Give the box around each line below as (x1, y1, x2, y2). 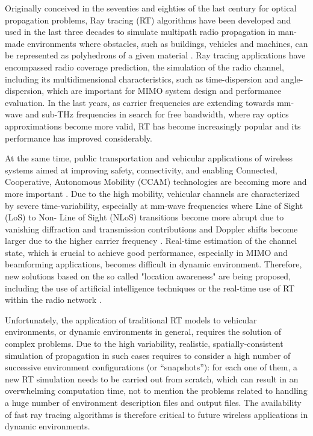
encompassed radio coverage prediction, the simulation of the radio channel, (5, 60, 284, 73)
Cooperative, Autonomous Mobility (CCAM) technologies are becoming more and (5, 175, 307, 188)
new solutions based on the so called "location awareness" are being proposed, (5, 270, 291, 282)
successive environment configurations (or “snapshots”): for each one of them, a (5, 361, 297, 373)
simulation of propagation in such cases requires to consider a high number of (5, 349, 291, 361)
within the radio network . (5, 293, 102, 306)
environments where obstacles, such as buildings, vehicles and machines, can (27, 37, 308, 49)
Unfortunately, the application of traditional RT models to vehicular (5, 313, 257, 326)
